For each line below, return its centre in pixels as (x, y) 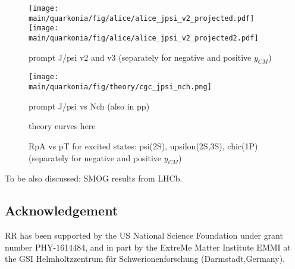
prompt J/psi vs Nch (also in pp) (89, 106)
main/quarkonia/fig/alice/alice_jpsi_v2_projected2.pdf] (144, 38)
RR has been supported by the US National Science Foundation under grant (144, 235)
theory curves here (62, 126)
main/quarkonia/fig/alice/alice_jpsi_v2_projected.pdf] (142, 18)
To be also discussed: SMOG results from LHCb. (94, 178)
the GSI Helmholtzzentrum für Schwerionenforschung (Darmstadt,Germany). (145, 259)
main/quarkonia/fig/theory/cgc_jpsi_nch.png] (120, 87)
